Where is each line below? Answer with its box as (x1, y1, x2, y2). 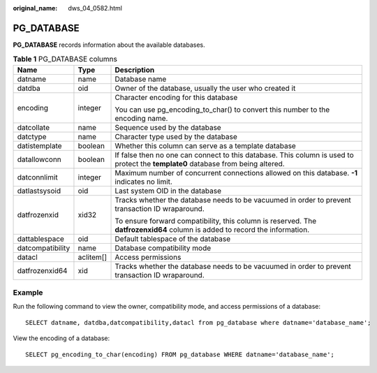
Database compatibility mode (114, 243, 212, 253)
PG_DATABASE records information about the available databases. (13, 41, 205, 49)
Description (114, 65, 155, 75)
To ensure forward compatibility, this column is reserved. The (114, 216, 317, 226)
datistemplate (17, 140, 62, 150)
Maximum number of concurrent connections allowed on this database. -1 (114, 168, 358, 177)
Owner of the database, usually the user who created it (114, 83, 296, 93)
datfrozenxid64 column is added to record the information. (114, 224, 310, 234)
